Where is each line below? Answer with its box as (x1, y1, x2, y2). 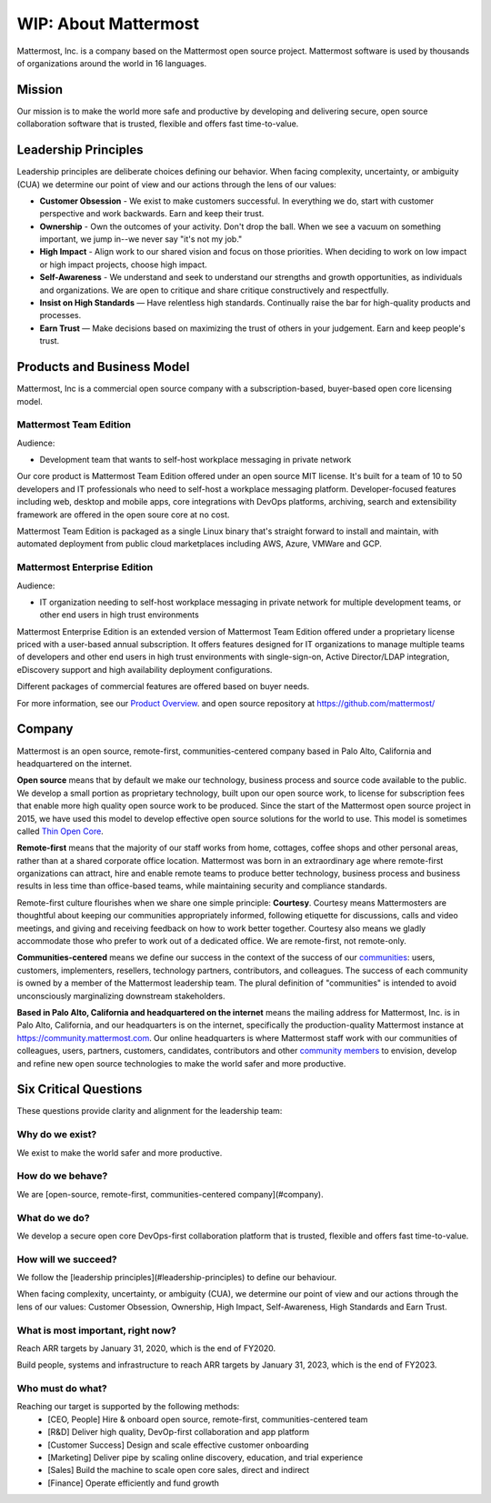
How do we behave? (16, 1169, 108, 1182)
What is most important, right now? (16, 1324, 176, 1337)
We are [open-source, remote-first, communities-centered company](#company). (16, 1188, 324, 1199)
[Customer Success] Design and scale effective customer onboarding (47, 1439, 309, 1450)
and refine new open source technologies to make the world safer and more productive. (16, 1057, 346, 1068)
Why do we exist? (16, 1128, 97, 1141)
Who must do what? (16, 1382, 108, 1395)
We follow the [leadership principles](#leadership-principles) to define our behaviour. (16, 1272, 337, 1283)
